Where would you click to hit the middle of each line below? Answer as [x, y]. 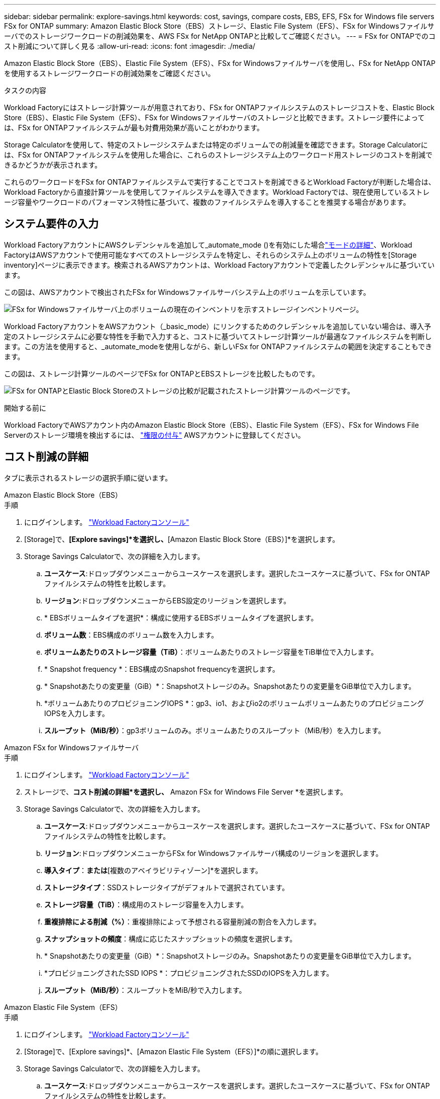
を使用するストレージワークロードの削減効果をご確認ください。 [109, 73]
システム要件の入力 [51, 224]
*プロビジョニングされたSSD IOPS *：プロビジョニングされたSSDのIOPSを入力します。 [189, 973]
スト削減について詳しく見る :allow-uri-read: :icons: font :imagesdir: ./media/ [130, 46]
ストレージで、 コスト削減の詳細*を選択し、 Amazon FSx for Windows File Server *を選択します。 [186, 792]
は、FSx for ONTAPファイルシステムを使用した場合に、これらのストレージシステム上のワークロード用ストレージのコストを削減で [218, 155]
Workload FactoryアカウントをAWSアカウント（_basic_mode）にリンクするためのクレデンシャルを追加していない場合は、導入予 [218, 326]
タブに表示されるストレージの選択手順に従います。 [88, 478]
